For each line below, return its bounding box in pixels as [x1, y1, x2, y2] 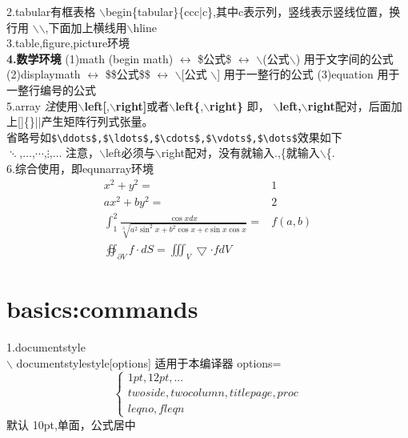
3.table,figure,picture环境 [6, 34, 130, 51]
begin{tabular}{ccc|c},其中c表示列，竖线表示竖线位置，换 [105, 3, 401, 19]
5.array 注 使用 [6, 97, 78, 114]
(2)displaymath [6, 66, 81, 82]
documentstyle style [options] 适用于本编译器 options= [16, 354, 282, 371]
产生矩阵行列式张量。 [41, 113, 154, 130]
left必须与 [105, 144, 155, 161]
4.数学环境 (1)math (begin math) [6, 50, 174, 66]
